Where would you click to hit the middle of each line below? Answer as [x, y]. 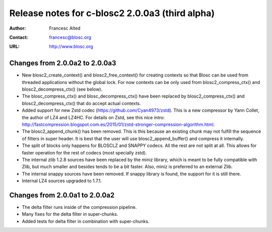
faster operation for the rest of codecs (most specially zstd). [84, 152]
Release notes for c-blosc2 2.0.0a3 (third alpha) [112, 13]
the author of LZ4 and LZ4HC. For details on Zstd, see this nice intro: [93, 117]
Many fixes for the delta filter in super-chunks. [70, 214]
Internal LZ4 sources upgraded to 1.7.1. [62, 181]
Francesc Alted [65, 28]
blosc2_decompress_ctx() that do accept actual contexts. [81, 103]
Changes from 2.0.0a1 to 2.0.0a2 [62, 195]
